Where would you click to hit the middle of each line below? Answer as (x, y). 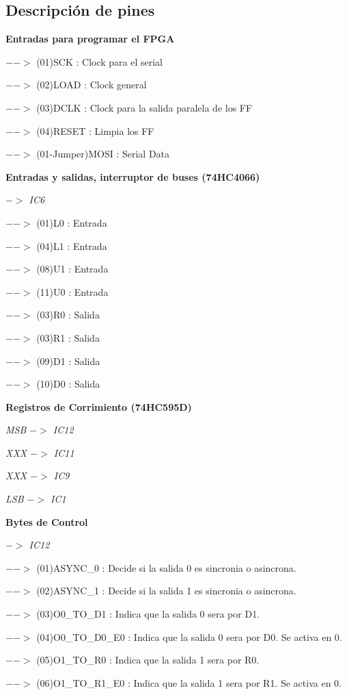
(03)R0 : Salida (68, 315)
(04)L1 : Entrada (72, 245)
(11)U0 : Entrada (72, 291)
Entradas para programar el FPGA (90, 39)
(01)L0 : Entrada (72, 222)
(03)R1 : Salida (68, 337)
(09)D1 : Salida (68, 361)
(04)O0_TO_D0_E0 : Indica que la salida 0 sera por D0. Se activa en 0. (189, 636)
